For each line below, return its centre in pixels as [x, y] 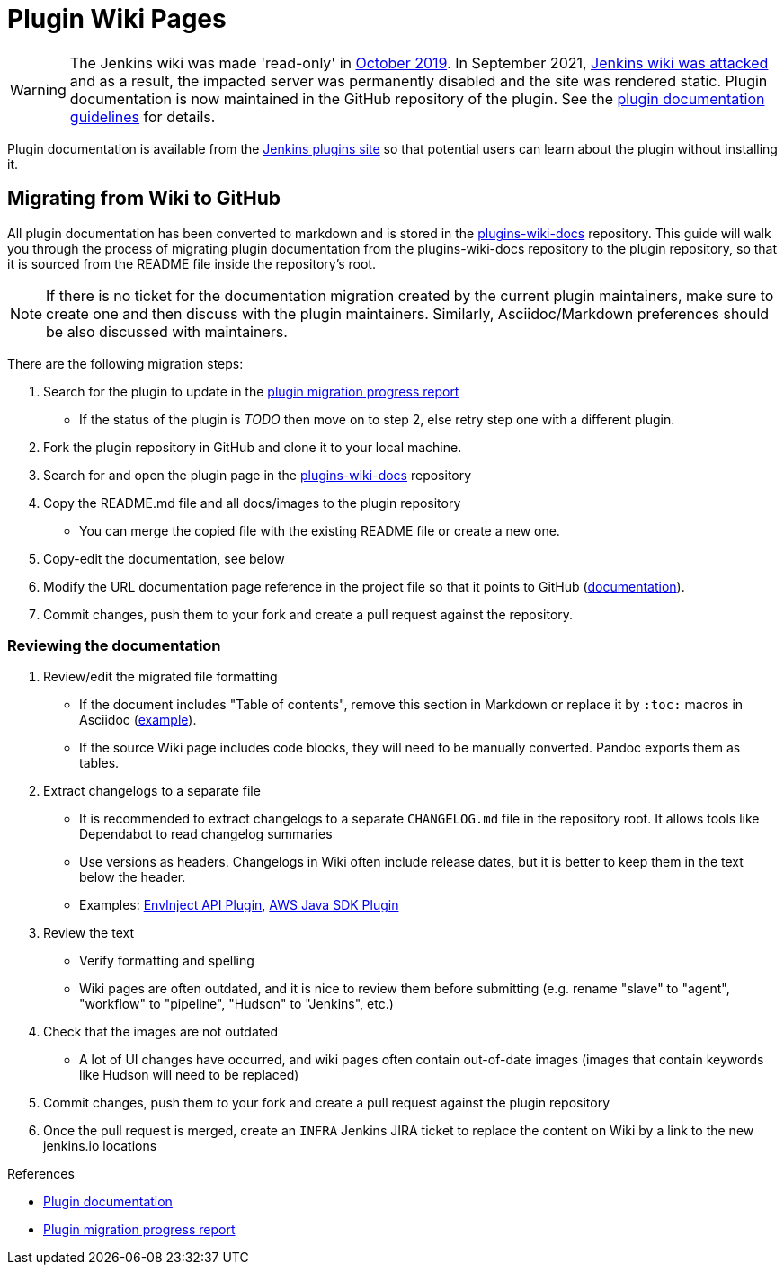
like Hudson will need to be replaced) [189, 1075]
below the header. [133, 877]
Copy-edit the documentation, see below [164, 558]
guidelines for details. [143, 116]
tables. [99, 763]
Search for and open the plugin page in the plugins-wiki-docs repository [258, 475]
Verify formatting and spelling [167, 961]
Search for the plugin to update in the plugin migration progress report [251, 391]
